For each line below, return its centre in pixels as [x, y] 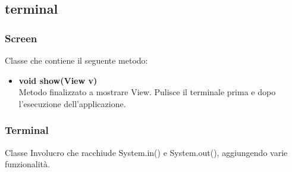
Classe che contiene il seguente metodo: [76, 60]
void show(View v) [58, 80]
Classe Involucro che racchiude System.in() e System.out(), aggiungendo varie [146, 152]
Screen [21, 38]
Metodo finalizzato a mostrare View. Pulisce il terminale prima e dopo [147, 92]
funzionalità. [27, 164]
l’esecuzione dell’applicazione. [72, 103]
